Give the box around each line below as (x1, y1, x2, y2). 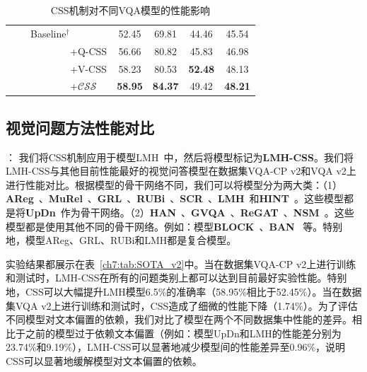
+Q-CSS (69, 43, 107, 58)
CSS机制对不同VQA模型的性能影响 (50, 3, 210, 17)
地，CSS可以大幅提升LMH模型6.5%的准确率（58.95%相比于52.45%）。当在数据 (6, 284, 362, 299)
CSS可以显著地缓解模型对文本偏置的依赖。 (6, 353, 202, 368)
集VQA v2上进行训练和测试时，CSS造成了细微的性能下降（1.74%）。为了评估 (6, 298, 358, 313)
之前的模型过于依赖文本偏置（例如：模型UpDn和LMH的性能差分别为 (25, 325, 342, 340)
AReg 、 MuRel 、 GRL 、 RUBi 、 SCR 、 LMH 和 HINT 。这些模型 (6, 191, 344, 206)
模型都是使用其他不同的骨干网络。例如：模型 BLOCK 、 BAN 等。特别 (6, 219, 343, 233)
